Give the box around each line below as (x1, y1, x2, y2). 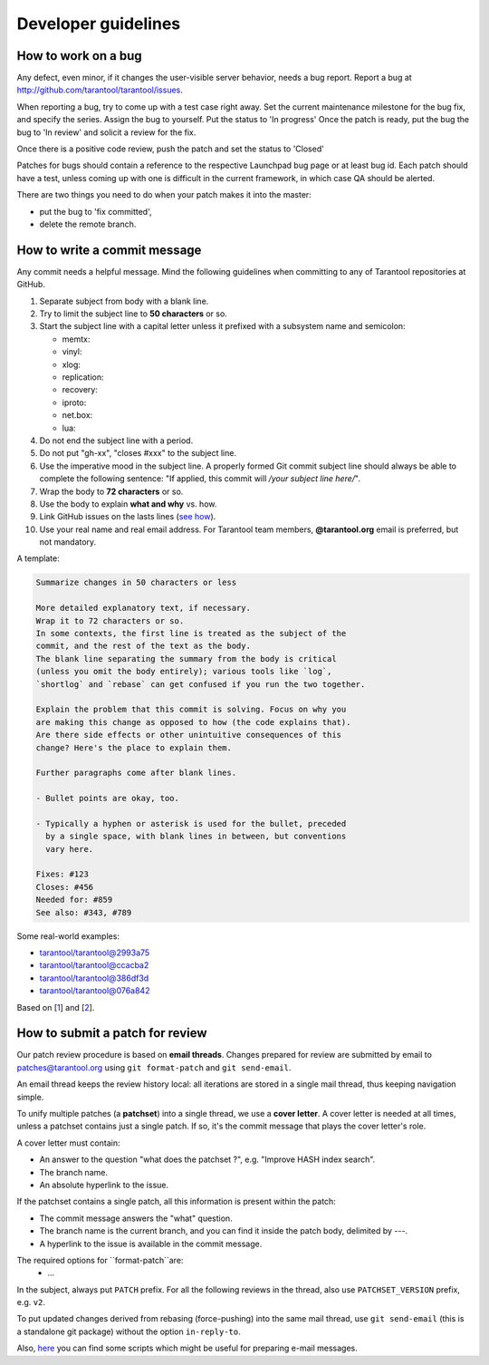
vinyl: (62, 346, 82, 357)
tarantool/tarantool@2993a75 (39, 947, 150, 958)
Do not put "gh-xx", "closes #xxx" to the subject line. (39, 448, 237, 459)
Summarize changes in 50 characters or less (35, 577, 237, 588)
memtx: (62, 334, 91, 344)
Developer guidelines (16, 14, 181, 34)
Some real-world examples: (16, 930, 120, 942)
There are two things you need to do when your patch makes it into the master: (16, 189, 312, 200)
